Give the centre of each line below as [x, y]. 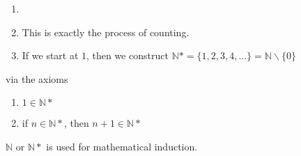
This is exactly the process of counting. [106, 32]
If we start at [50, 55]
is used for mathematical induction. [122, 146]
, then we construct [128, 55]
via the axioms [37, 78]
